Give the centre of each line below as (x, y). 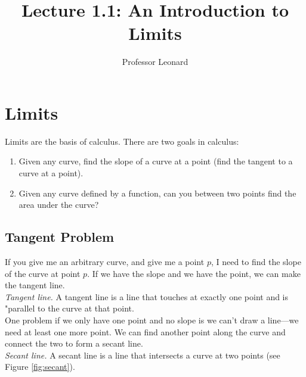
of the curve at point (43, 273)
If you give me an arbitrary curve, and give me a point (105, 262)
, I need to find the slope (256, 262)
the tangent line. (35, 285)
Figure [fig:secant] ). (40, 367)
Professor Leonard (155, 62)
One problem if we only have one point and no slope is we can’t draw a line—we (152, 320)
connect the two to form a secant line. (74, 343)
